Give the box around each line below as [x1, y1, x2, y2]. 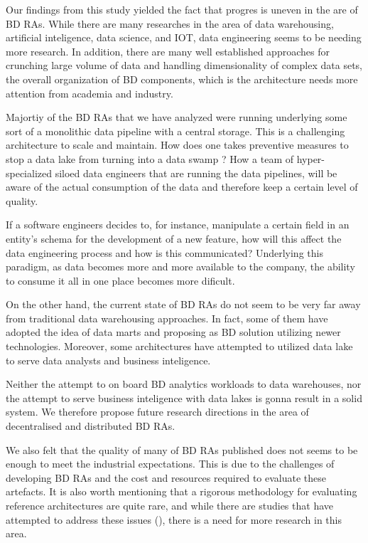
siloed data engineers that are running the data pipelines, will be [55, 165, 337, 180]
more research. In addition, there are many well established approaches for [6, 43, 330, 58]
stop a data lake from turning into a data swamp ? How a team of [6, 151, 294, 166]
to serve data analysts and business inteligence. [6, 352, 211, 367]
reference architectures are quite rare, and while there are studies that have [6, 498, 333, 512]
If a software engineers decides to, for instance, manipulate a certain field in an [6, 217, 350, 232]
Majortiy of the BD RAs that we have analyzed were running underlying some [6, 110, 347, 125]
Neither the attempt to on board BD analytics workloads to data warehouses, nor [6, 376, 362, 391]
